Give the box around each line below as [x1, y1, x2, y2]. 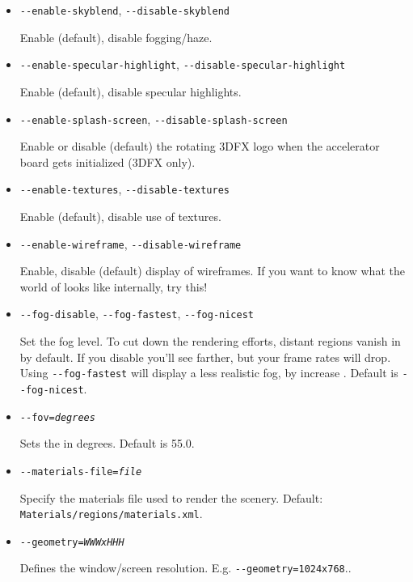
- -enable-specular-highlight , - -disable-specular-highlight [19, 56, 346, 73]
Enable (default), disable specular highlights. [19, 83, 242, 100]
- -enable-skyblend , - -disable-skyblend [19, 2, 230, 18]
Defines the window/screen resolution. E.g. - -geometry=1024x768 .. [19, 559, 352, 576]
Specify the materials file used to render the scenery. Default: [19, 489, 323, 506]
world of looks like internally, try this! [19, 278, 208, 295]
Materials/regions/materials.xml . [19, 505, 203, 522]
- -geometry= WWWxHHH [19, 536, 124, 548]
